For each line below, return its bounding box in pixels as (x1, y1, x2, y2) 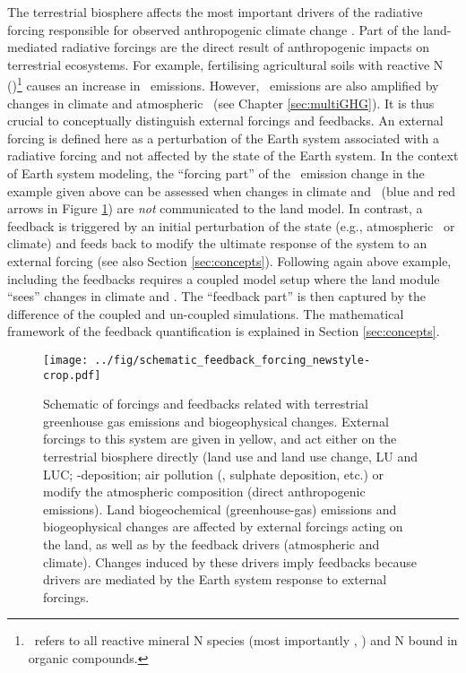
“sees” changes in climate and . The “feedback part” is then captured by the (7, 287, 426, 306)
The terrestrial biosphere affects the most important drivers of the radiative (7, 3, 423, 21)
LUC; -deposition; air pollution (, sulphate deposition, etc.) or (43, 464, 384, 483)
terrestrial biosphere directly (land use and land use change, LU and (43, 447, 418, 466)
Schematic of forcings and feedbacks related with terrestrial (43, 394, 368, 413)
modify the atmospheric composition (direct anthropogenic (43, 482, 366, 501)
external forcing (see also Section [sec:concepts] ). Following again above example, (7, 251, 452, 270)
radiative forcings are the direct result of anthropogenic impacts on (61, 38, 430, 56)
